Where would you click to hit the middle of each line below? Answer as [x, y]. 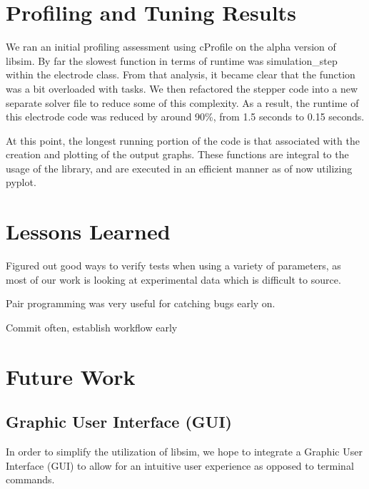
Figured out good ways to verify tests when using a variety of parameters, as [173, 266]
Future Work [71, 376]
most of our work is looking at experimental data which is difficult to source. [173, 279]
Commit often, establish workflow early [92, 327]
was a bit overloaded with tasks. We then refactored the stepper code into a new [182, 88]
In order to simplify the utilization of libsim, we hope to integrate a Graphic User [184, 452]
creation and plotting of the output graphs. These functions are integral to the [177, 154]
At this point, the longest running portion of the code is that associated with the [183, 140]
